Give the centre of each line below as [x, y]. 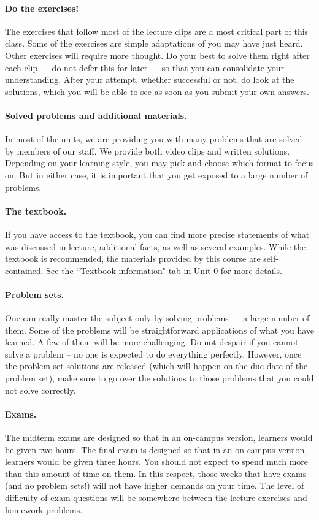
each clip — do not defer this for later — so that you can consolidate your [144, 67]
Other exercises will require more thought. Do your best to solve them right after [157, 55]
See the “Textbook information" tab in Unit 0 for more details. [164, 270]
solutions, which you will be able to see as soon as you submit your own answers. [157, 91]
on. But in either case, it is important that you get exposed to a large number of [156, 174]
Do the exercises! [42, 8]
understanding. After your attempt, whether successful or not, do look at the [150, 79]
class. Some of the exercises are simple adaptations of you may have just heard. [154, 43]
